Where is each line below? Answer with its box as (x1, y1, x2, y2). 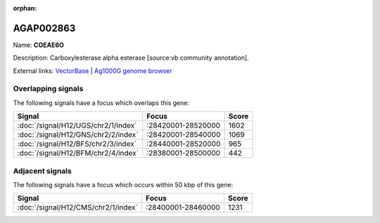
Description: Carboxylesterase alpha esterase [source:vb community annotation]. (13, 53, 249, 62)
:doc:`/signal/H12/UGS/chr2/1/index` (17, 121, 137, 130)
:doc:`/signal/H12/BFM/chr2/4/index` (17, 148, 139, 158)
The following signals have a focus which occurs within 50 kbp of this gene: (13, 180, 234, 189)
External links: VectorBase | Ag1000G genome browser (13, 67, 172, 75)
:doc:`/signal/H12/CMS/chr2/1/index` (17, 203, 139, 212)
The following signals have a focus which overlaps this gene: (13, 98, 190, 107)
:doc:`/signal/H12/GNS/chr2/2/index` (17, 130, 139, 140)
